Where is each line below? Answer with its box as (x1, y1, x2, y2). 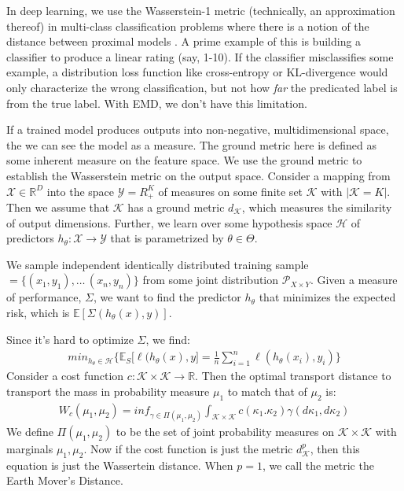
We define (6, 423, 53, 439)
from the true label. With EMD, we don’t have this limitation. (6, 94, 307, 111)
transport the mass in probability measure (6, 382, 210, 399)
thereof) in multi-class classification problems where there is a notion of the (6, 17, 369, 34)
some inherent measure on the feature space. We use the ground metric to (6, 152, 362, 168)
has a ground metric (127, 198, 225, 215)
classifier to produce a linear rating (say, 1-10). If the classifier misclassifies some (6, 48, 394, 65)
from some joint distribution (142, 271, 279, 288)
